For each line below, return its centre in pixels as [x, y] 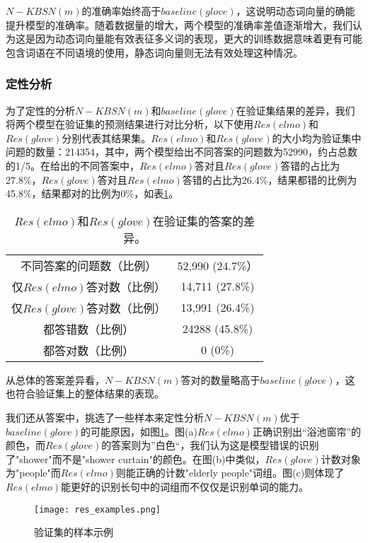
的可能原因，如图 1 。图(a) [139, 431]
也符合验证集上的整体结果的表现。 [85, 393]
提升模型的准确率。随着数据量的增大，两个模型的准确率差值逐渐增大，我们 [179, 24]
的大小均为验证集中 [317, 138]
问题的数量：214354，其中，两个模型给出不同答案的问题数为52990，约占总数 [182, 152]
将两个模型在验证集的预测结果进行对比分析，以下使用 [130, 124]
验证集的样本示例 [74, 532]
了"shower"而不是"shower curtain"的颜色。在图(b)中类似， [136, 459]
